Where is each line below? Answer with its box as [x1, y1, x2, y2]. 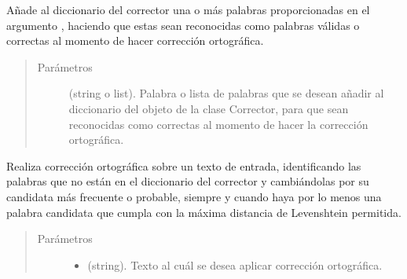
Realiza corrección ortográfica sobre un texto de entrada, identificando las [6, 157, 361, 174]
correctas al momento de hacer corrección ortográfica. [6, 32, 264, 49]
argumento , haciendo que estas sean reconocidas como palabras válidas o [6, 17, 360, 33]
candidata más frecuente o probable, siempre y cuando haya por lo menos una [6, 188, 382, 204]
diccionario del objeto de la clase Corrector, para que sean [68, 100, 349, 116]
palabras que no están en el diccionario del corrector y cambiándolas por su [6, 173, 369, 189]
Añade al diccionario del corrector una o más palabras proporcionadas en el [6, 2, 370, 17]
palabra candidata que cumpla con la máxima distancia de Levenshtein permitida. [6, 204, 401, 220]
